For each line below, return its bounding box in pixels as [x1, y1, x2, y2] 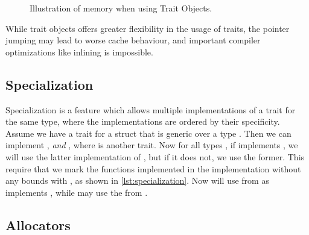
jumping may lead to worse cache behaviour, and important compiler [5, 34, 261, 46]
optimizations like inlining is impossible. [5, 45, 153, 58]
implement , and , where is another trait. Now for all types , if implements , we [5, 139, 298, 151]
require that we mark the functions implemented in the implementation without [5, 162, 301, 175]
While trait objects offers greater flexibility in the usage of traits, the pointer [5, 22, 290, 34]
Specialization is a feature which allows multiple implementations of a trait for [5, 103, 296, 116]
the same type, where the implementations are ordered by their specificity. [5, 115, 280, 128]
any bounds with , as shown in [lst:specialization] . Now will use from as [5, 174, 269, 187]
